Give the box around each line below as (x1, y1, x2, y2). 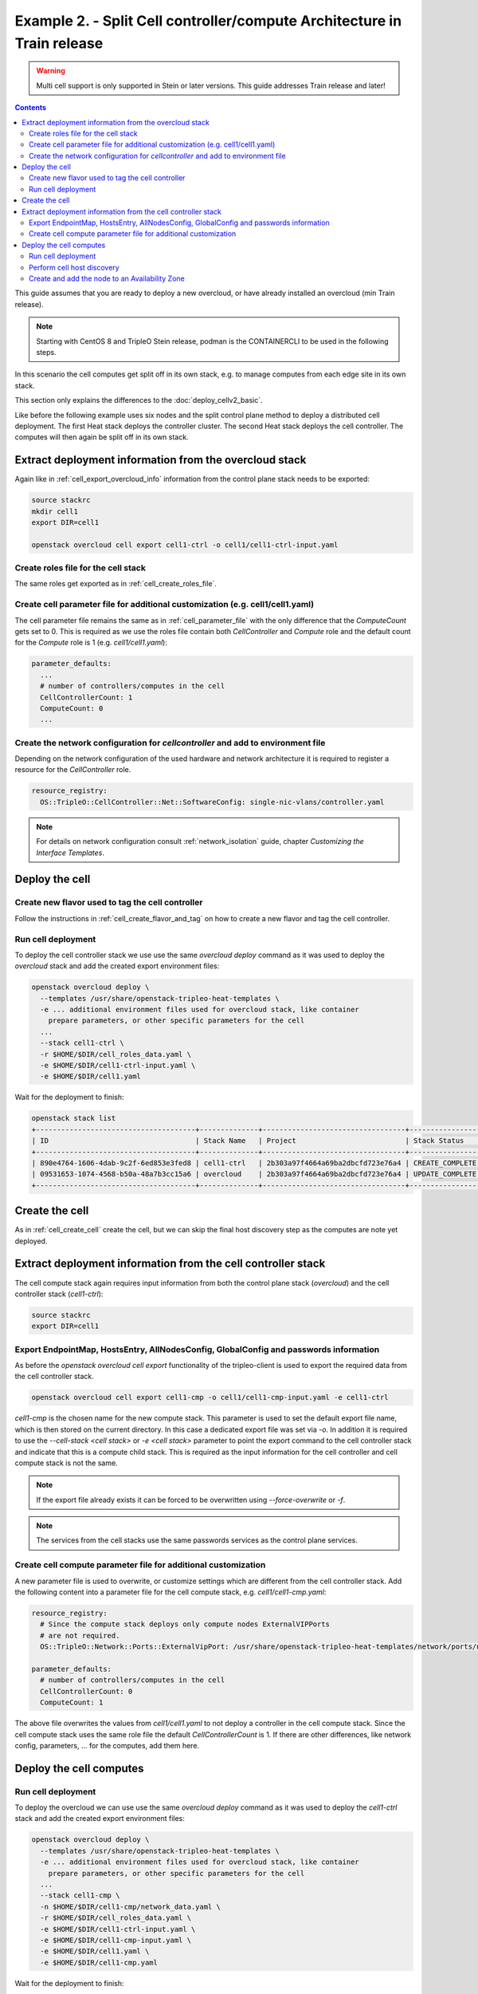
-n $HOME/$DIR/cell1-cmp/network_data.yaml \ (40, 1902, 221, 1911)
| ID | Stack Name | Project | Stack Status (31, 1137, 464, 1145)
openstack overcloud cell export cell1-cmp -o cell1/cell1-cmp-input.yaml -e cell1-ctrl (31, 1393, 390, 1402)
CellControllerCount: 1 (40, 692, 133, 702)
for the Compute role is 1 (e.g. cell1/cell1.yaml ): (14, 638, 167, 648)
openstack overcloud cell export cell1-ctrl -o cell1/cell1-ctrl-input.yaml (31, 540, 339, 550)
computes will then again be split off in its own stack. (14, 432, 189, 442)
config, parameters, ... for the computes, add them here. (14, 1740, 199, 1750)
